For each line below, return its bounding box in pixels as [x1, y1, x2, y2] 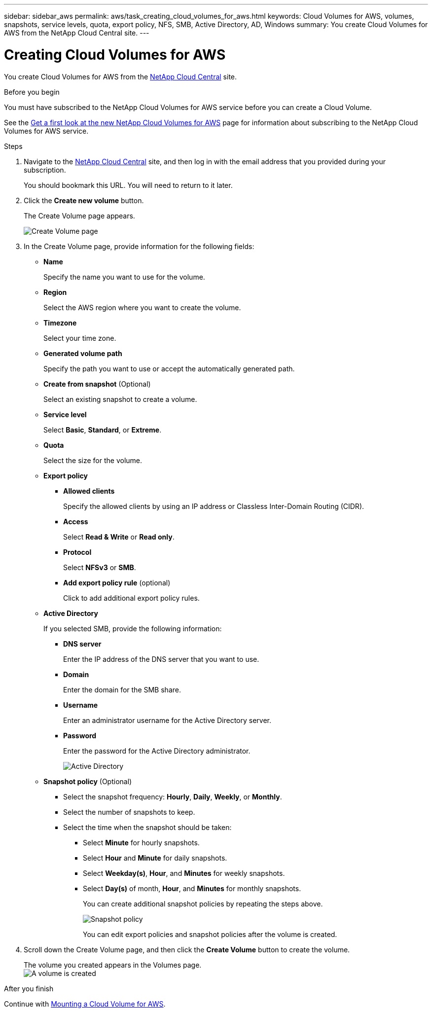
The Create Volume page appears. [24, 211, 135, 220]
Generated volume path [43, 349, 122, 358]
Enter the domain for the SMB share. [63, 685, 181, 694]
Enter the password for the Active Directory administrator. [63, 746, 251, 755]
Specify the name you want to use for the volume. [43, 272, 205, 281]
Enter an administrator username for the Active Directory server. [63, 716, 271, 724]
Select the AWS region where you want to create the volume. [43, 303, 241, 312]
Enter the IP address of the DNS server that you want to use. [63, 654, 259, 663]
